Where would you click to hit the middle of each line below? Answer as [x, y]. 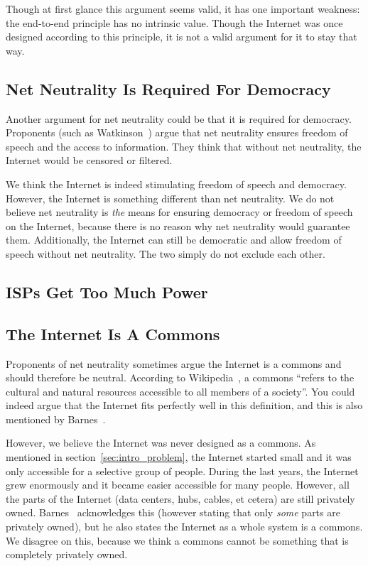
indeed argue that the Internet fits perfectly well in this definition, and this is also [184, 405]
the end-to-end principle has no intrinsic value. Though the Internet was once [174, 22]
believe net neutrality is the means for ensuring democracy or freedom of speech [179, 212]
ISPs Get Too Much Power [107, 292]
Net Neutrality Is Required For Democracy [168, 88]
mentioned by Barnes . [56, 419]
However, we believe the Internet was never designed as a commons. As [161, 443]
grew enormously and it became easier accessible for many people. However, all [178, 485]
